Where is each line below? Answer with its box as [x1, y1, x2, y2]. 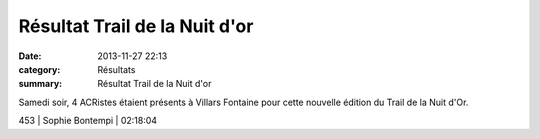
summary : [18, 78, 63, 90]
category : [18, 63, 61, 75]
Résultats [97, 63, 136, 75]
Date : [18, 50, 42, 62]
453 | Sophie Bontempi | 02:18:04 [18, 115, 158, 127]
